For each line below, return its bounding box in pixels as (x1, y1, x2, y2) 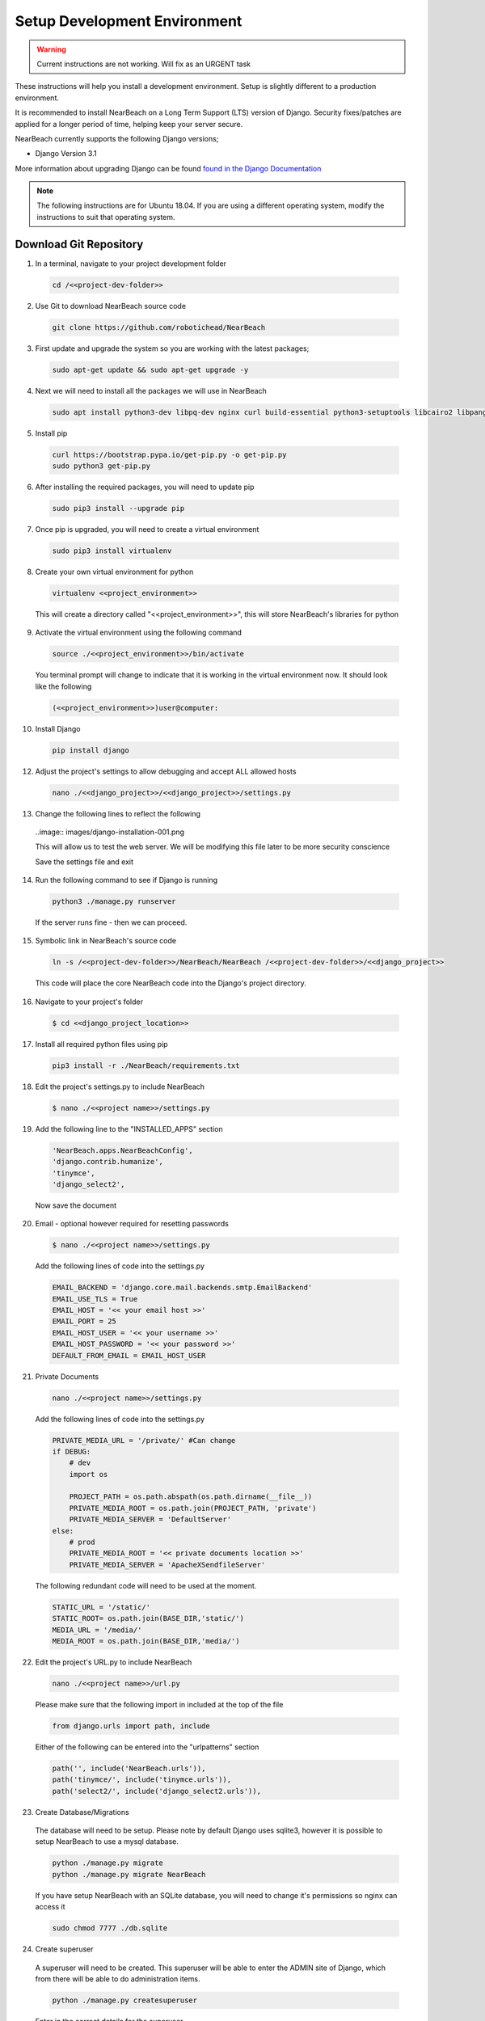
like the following (35, 681, 92, 691)
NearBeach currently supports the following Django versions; (15, 133, 219, 143)
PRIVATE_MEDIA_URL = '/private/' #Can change (52, 1436, 236, 1445)
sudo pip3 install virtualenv (52, 546, 172, 555)
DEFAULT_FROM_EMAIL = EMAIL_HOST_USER (52, 1351, 206, 1360)
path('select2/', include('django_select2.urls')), (52, 1787, 262, 1795)
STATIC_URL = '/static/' (52, 1602, 151, 1612)
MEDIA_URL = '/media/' (52, 1625, 142, 1635)
